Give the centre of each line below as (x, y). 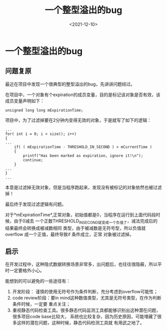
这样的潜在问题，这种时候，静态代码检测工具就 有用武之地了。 (81, 323)
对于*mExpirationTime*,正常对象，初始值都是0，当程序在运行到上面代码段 (81, 215)
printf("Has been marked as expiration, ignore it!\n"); (83, 156)
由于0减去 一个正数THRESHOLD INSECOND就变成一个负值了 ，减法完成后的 (86, 221)
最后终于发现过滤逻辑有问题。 (36, 204)
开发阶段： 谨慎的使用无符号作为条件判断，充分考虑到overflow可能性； (85, 292)
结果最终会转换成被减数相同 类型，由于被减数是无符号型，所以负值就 (75, 228)
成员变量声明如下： (25, 101)
